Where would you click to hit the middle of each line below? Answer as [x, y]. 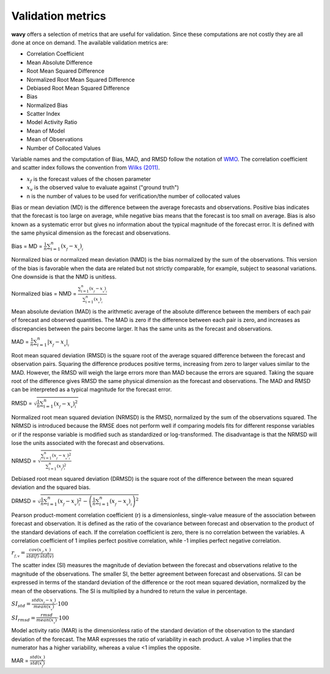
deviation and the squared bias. [51, 487]
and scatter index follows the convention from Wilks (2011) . [86, 167]
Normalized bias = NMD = [44, 294]
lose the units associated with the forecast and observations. [88, 443]
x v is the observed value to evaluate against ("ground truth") [103, 188]
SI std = [21, 605]
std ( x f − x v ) [44, 601]
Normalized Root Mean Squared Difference [81, 79]
